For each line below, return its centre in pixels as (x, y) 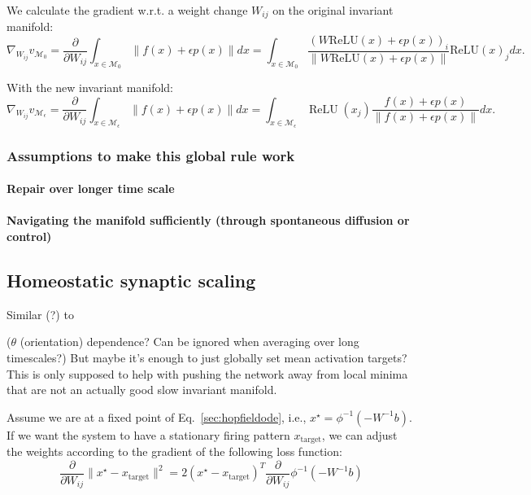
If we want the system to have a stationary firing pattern (148, 434)
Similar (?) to (40, 314)
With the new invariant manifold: (90, 88)
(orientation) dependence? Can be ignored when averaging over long (189, 342)
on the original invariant (333, 10)
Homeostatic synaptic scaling (131, 280)
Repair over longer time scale (91, 188)
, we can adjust (359, 434)
